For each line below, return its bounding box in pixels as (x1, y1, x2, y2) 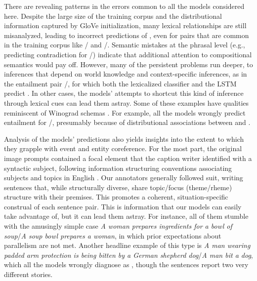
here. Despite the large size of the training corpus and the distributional (4, 10, 222, 21)
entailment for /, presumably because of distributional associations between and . (4, 117, 251, 127)
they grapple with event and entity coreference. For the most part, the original (4, 143, 242, 154)
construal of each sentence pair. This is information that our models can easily (4, 201, 242, 211)
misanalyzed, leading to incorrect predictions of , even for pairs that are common (4, 30, 249, 40)
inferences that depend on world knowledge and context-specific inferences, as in (4, 69, 247, 79)
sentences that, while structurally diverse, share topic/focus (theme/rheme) (4, 182, 232, 192)
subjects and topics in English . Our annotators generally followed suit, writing (4, 172, 243, 183)
